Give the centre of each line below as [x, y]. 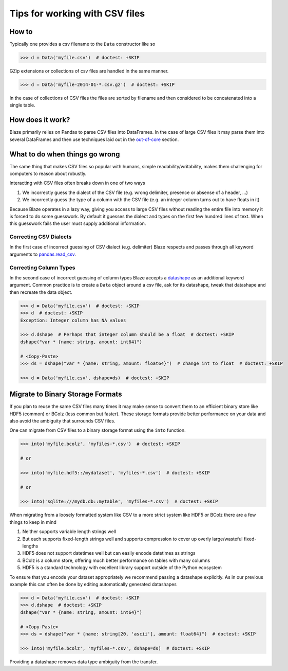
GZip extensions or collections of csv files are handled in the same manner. [89, 71]
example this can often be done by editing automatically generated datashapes [93, 584]
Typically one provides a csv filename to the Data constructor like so [82, 44]
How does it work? [40, 120]
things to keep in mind [33, 522]
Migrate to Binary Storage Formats [66, 394]
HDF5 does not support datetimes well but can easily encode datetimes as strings [109, 553]
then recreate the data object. [41, 292]
